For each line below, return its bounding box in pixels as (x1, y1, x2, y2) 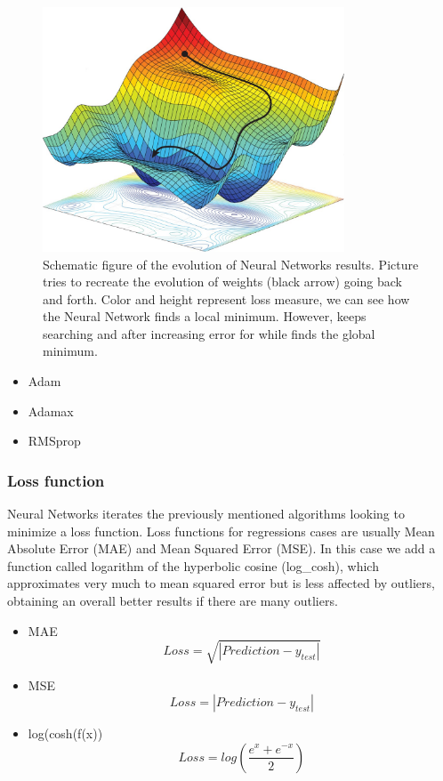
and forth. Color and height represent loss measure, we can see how (43, 289, 410, 308)
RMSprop (28, 431, 81, 450)
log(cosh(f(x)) (28, 724, 103, 743)
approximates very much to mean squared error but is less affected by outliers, (7, 574, 435, 592)
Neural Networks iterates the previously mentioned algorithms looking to (7, 504, 405, 523)
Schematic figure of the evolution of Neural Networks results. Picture (43, 254, 419, 273)
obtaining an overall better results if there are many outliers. (7, 592, 338, 610)
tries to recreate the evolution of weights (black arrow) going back (43, 272, 402, 291)
